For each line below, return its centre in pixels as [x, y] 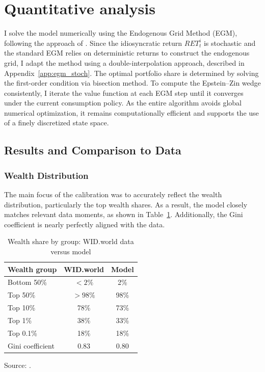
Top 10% [22, 308]
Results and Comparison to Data [93, 150]
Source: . [18, 365]
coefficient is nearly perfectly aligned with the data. [85, 224]
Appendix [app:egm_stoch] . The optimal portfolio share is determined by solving [131, 73]
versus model [71, 251]
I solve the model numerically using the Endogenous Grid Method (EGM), [121, 33]
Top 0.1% [22, 333]
